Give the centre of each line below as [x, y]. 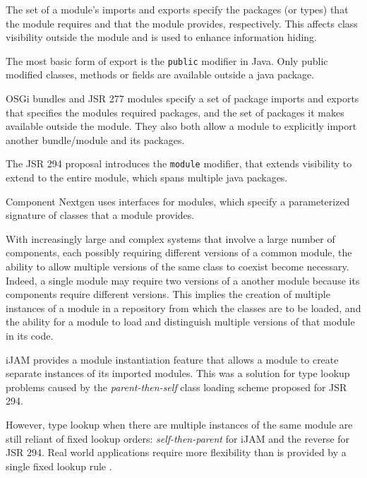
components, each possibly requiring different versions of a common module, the [179, 252]
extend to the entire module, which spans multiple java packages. [147, 178]
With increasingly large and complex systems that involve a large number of [170, 238]
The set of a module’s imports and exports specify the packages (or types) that [177, 9]
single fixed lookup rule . [59, 466]
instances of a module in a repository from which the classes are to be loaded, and [183, 307]
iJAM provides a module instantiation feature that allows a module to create [172, 359]
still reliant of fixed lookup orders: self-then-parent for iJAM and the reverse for [178, 438]
